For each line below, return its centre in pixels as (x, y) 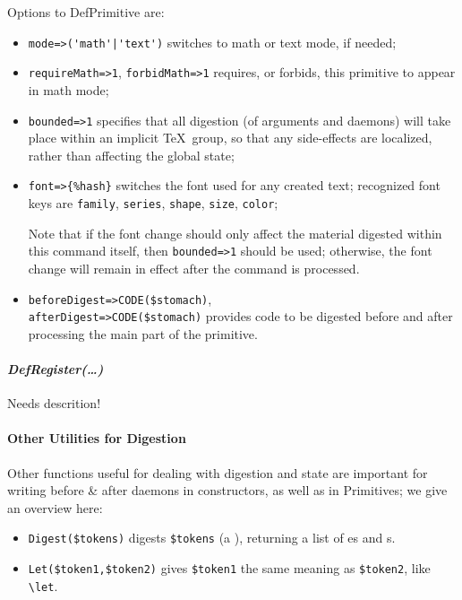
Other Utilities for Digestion (97, 438)
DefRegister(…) (56, 369)
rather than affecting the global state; (131, 155)
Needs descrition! (54, 403)
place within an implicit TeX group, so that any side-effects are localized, (230, 138)
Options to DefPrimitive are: (86, 12)
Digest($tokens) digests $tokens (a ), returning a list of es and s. (212, 538)
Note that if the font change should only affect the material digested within (235, 233)
